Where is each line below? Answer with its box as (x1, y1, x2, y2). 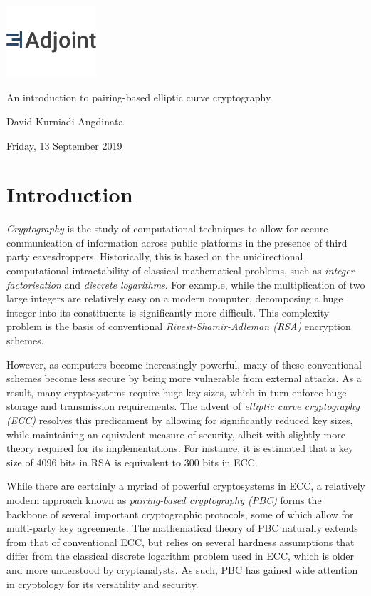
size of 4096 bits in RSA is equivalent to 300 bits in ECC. (6, 454, 258, 469)
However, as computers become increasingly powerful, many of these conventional (6, 356, 362, 371)
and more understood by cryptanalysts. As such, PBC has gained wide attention (6, 562, 358, 577)
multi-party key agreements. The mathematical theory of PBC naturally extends (6, 520, 358, 535)
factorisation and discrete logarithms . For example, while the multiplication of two (6, 277, 365, 292)
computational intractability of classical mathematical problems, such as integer (6, 263, 355, 278)
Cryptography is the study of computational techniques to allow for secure (6, 221, 328, 236)
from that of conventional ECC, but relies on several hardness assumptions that (6, 534, 355, 549)
